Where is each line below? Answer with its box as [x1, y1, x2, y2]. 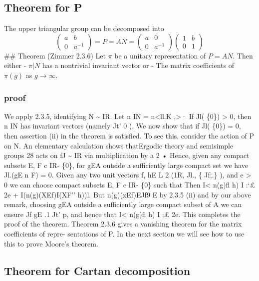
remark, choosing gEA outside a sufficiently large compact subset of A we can [4, 199, 242, 209]
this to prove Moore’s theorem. [4, 238, 98, 248]
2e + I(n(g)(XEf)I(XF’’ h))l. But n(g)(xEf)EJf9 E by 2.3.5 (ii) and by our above [4, 189, 251, 199]
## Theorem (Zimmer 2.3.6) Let [4, 50, 106, 60]
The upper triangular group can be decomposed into [4, 23, 164, 33]
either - [4, 60, 26, 70]
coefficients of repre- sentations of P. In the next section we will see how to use [4, 228, 245, 238]
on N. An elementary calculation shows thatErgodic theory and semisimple [4, 140, 234, 150]
